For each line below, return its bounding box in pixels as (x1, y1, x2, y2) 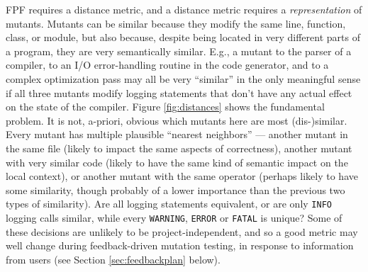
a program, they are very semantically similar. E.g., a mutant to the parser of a (6, 43, 352, 58)
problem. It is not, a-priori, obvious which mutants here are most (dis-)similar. (6, 113, 347, 127)
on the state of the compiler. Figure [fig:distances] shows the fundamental (6, 99, 325, 114)
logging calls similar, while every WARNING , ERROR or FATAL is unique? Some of (6, 210, 342, 225)
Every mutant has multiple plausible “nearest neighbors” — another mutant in (6, 127, 348, 142)
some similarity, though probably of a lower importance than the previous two (6, 182, 345, 197)
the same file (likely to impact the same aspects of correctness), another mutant (6, 140, 352, 155)
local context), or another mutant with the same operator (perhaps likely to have (6, 169, 358, 183)
